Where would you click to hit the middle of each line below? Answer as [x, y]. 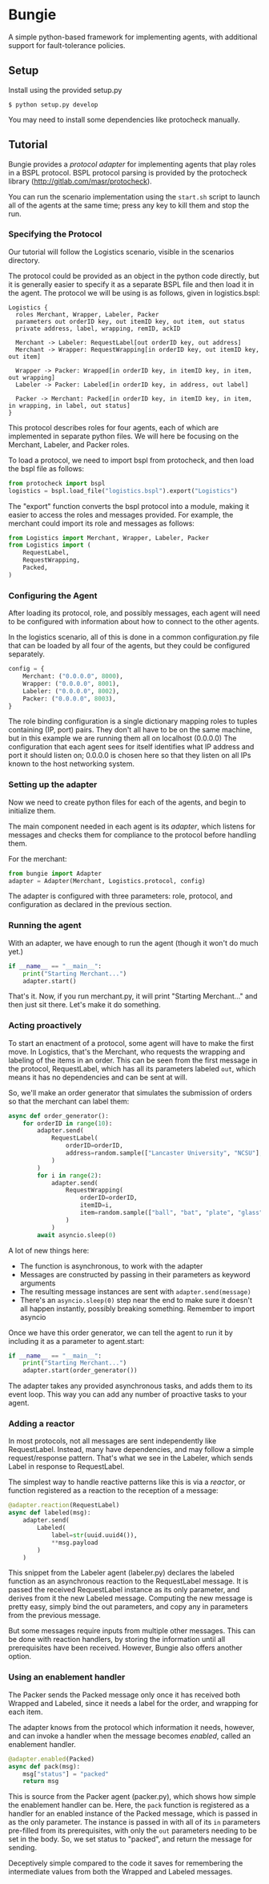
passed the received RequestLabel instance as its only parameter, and [124, 1590]
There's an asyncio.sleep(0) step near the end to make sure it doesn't [136, 1300]
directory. [24, 260]
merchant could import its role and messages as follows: [101, 523]
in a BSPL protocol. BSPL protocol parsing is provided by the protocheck [128, 172]
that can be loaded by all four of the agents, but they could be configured [129, 646]
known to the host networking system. [71, 764]
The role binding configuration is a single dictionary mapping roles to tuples [133, 721]
